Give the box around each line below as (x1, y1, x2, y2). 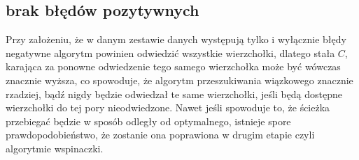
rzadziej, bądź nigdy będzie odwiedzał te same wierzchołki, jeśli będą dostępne (6, 86, 343, 101)
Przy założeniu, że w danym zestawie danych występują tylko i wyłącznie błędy (6, 32, 346, 47)
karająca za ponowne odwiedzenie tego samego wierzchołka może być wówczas (6, 59, 341, 74)
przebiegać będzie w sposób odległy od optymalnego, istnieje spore (6, 113, 291, 128)
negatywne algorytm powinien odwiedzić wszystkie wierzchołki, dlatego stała (6, 45, 335, 60)
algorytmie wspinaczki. (6, 141, 104, 155)
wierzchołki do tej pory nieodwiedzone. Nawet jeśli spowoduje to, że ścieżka (6, 100, 330, 115)
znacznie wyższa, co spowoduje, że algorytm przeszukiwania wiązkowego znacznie (6, 72, 353, 87)
